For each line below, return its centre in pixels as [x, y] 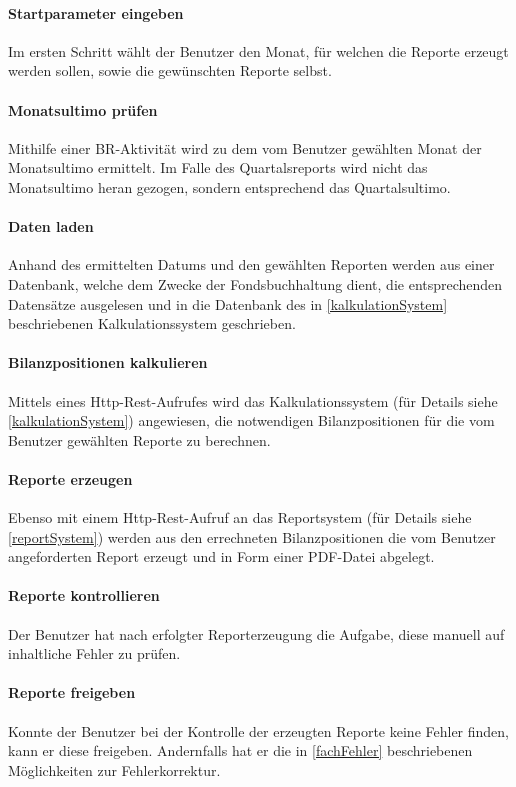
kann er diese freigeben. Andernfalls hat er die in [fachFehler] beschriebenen [240, 750]
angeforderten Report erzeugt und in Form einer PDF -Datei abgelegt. [221, 556]
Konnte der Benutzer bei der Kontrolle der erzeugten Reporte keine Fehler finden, [259, 730]
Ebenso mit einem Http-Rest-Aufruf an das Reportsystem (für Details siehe [240, 517]
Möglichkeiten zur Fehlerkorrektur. [114, 769]
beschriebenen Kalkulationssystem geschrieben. [152, 323]
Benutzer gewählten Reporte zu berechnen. [139, 439]
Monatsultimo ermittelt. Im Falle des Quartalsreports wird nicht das [218, 167]
